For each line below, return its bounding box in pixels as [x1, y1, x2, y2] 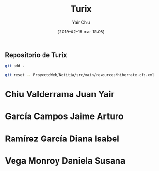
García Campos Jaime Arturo [5, 111, 124, 122]
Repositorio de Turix [5, 51, 67, 59]
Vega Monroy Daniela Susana [5, 155, 126, 166]
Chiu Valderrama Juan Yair [5, 89, 115, 100]
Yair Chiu [72, 19, 90, 25]
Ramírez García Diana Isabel [5, 133, 120, 144]
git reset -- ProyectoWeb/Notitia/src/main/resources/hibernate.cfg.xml [5, 73, 155, 78]
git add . [5, 64, 25, 69]
